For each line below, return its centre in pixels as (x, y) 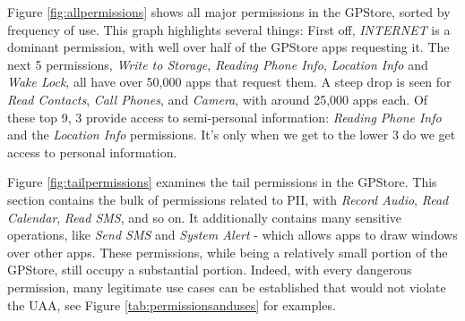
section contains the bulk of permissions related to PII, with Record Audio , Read (228, 199)
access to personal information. (92, 152)
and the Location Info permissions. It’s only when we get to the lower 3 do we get (232, 135)
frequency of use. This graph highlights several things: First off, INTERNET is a (229, 29)
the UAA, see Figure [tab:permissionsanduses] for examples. (172, 304)
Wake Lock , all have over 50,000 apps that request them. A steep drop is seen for (229, 82)
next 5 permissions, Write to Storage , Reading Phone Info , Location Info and (218, 64)
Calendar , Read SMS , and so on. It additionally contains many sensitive (205, 217)
